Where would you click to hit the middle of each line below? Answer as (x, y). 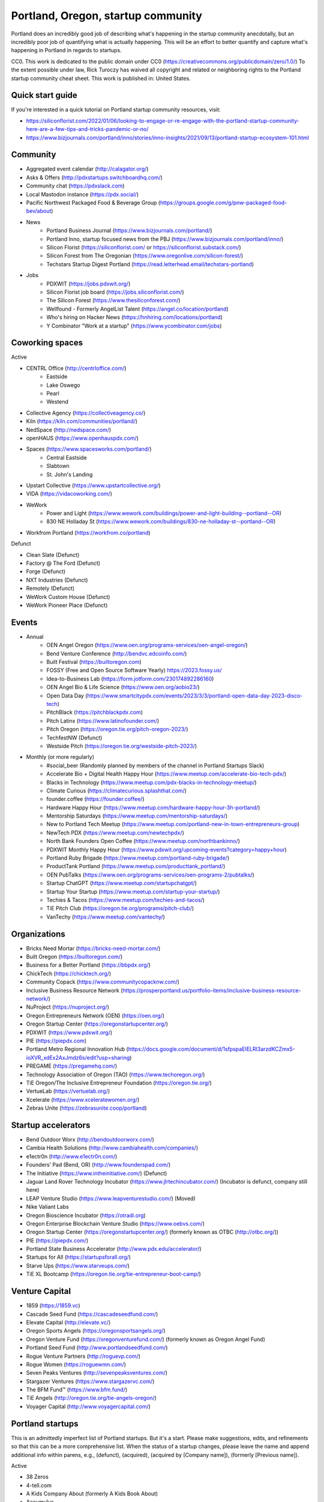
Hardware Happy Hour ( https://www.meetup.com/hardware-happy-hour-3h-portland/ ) (153, 807)
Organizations (38, 934)
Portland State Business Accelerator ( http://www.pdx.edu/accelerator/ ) (114, 1249)
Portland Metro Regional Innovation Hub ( (77, 1049)
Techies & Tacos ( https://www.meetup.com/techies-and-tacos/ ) (126, 900)
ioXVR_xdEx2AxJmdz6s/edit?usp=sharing (78, 1057)
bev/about (39, 211)
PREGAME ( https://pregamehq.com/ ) (72, 1066)
